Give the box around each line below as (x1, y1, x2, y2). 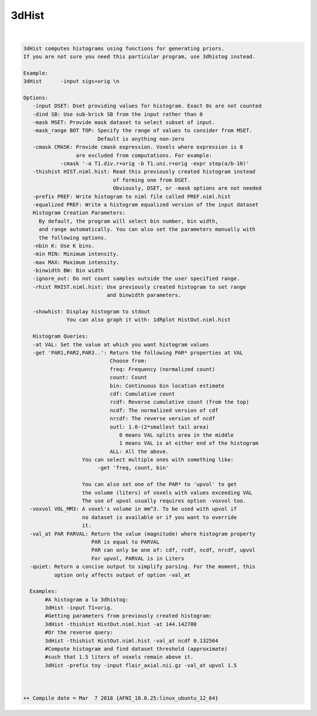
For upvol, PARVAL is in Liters (91, 555, 184, 561)
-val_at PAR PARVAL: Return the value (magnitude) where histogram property (29, 530, 255, 537)
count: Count (109, 374, 147, 381)
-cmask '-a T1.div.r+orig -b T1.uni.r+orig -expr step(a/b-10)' (60, 160, 249, 167)
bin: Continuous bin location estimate (109, 382, 225, 389)
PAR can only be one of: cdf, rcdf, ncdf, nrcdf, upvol (91, 547, 255, 554)
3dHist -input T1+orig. (45, 604, 114, 611)
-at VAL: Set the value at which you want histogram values (32, 341, 210, 348)
